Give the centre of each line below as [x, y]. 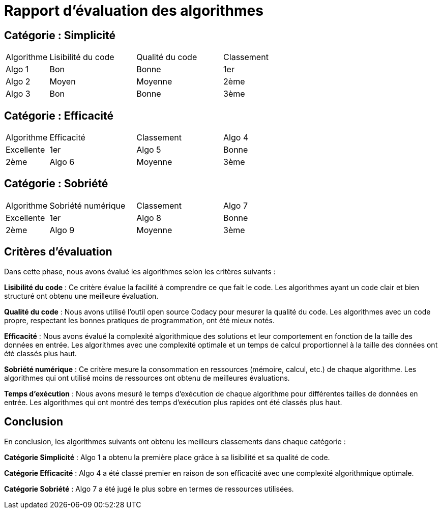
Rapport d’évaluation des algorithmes [134, 11]
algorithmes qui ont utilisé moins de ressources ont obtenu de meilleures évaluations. [147, 378]
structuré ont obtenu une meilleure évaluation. [81, 296]
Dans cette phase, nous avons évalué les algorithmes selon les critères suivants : [140, 271]
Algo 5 [149, 150]
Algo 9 [62, 230]
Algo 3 [18, 94]
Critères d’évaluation [58, 252]
